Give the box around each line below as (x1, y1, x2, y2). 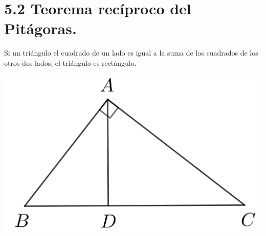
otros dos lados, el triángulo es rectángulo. (4, 57, 137, 68)
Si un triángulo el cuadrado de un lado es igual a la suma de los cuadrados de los (4, 47, 258, 58)
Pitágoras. (4, 18, 77, 39)
